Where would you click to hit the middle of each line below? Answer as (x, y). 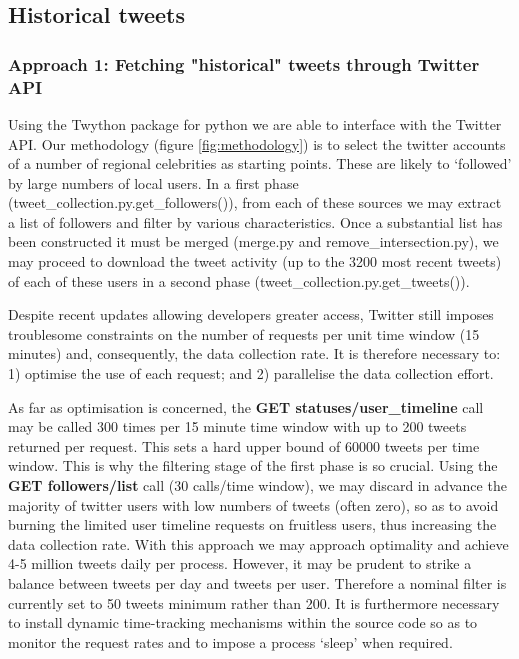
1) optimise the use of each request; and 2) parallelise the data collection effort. (251, 373)
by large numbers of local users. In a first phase (153, 182)
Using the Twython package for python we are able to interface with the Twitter (255, 123)
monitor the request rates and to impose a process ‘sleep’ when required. (230, 641)
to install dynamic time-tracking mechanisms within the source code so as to (243, 622)
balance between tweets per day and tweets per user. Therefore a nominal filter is (257, 582)
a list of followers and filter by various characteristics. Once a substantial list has (255, 221)
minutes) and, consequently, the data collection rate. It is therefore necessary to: (254, 353)
